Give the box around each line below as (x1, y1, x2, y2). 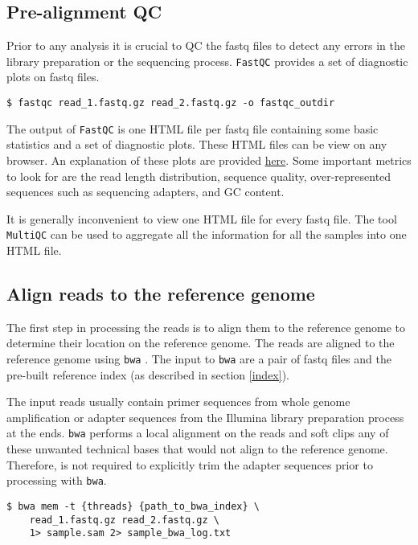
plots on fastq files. (6, 68, 100, 85)
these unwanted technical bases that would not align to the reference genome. (6, 441, 388, 457)
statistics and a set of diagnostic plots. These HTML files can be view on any (6, 136, 387, 153)
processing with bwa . (6, 472, 107, 489)
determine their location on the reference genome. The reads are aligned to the (6, 334, 395, 351)
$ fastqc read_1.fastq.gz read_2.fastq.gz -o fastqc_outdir (6, 97, 335, 109)
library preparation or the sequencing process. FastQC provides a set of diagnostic (6, 52, 408, 69)
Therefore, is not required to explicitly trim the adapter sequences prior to (6, 456, 373, 473)
